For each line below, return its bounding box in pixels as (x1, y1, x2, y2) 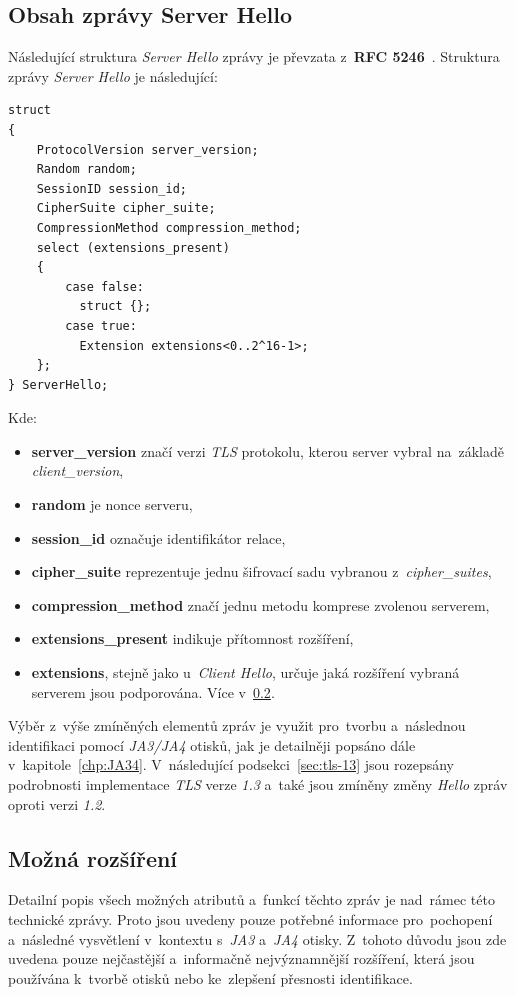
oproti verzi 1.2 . (8, 793, 106, 814)
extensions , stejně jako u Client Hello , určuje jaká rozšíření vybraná (31, 662, 460, 683)
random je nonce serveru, (31, 494, 193, 515)
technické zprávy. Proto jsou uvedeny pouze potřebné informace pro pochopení (8, 909, 493, 929)
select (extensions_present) (36, 240, 230, 255)
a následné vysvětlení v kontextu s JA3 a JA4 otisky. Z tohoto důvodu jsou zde (8, 928, 507, 949)
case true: (65, 318, 137, 333)
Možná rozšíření (8, 842, 178, 873)
